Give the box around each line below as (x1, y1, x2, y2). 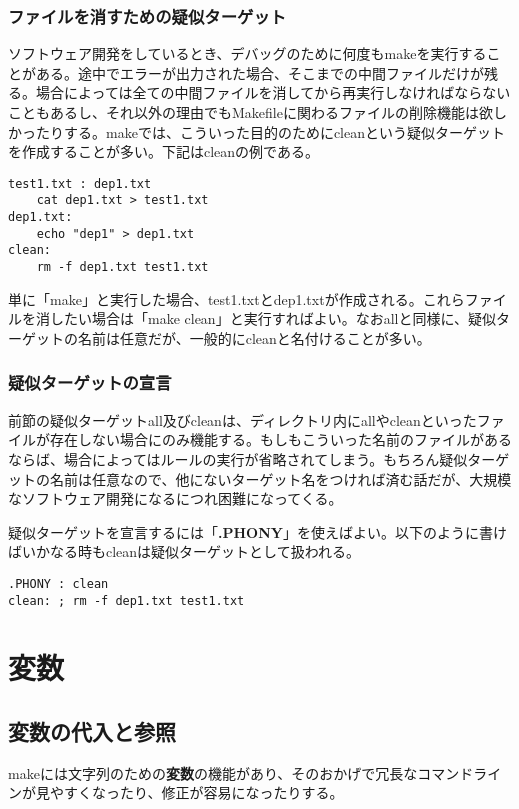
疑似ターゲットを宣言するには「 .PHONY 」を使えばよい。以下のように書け (8, 521, 507, 542)
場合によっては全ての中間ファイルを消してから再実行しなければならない (35, 82, 511, 103)
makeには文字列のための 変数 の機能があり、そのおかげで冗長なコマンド (8, 762, 474, 783)
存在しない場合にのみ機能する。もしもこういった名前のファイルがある (49, 429, 512, 450)
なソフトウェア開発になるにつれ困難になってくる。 (8, 488, 343, 509)
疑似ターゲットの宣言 (8, 370, 172, 395)
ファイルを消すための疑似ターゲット (8, 3, 287, 28)
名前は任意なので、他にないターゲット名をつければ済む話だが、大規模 (49, 468, 512, 489)
